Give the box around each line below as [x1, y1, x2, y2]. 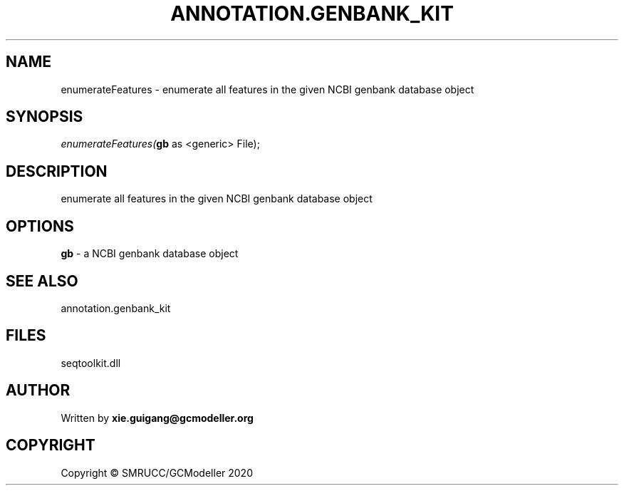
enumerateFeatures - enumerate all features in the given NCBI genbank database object [61, 83, 474, 95]
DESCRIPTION [6, 162, 108, 180]
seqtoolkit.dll [61, 356, 121, 369]
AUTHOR [6, 381, 71, 400]
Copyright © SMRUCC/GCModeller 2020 [61, 466, 253, 479]
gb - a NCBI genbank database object [61, 247, 239, 260]
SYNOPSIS [6, 108, 83, 126]
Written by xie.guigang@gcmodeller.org [61, 411, 254, 424]
